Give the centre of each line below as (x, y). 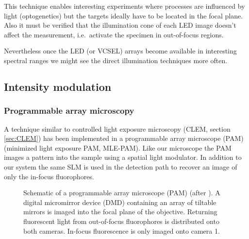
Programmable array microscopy (69, 111)
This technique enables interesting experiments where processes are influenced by (124, 6)
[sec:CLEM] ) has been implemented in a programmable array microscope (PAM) (124, 138)
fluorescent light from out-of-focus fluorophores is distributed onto (121, 221)
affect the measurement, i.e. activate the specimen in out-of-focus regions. (114, 34)
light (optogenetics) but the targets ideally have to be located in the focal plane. (124, 15)
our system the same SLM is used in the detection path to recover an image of (121, 166)
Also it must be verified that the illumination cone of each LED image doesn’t (120, 25)
